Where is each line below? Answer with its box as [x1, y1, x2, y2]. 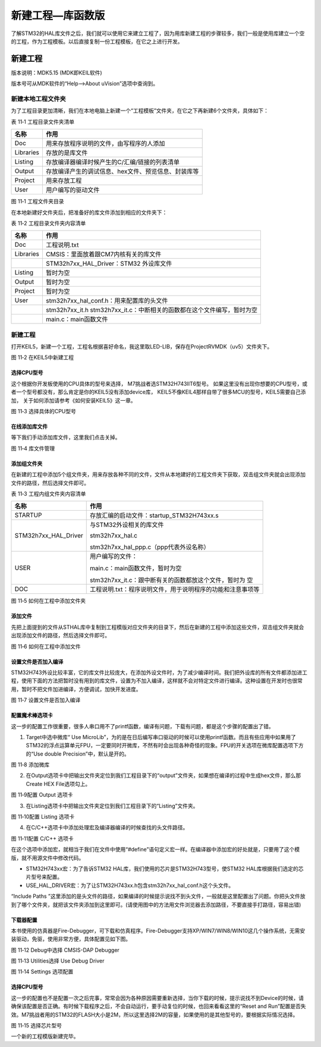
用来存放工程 [45, 177, 82, 185]
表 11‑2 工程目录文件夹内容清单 [11, 219, 86, 227]
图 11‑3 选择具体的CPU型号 [11, 408, 77, 415]
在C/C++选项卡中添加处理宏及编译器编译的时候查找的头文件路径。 [26, 824, 188, 831]
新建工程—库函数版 [11, 9, 105, 22]
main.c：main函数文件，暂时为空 [90, 564, 182, 573]
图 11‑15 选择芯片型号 [11, 1022, 62, 1029]
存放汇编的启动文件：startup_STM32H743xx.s [90, 511, 219, 520]
